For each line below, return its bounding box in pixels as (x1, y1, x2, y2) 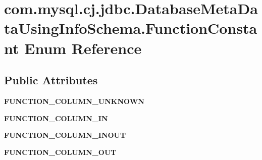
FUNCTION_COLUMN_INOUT (4, 130, 126, 140)
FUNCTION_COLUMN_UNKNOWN (4, 95, 144, 106)
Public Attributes (4, 72, 98, 88)
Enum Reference (24, 37, 142, 58)
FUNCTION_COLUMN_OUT (4, 146, 117, 157)
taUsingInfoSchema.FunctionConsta (4, 18, 257, 38)
